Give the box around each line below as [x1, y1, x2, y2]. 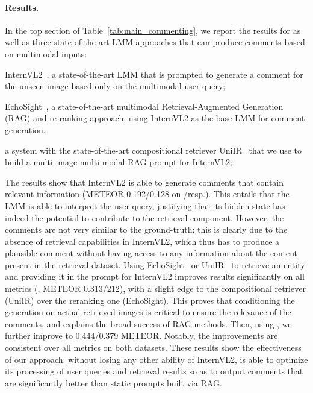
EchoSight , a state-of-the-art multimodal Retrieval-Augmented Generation [5, 99, 284, 112]
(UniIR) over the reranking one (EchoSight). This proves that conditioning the [5, 294, 295, 306]
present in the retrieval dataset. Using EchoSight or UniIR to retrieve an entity [5, 258, 305, 271]
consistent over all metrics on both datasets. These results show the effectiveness [5, 341, 302, 354]
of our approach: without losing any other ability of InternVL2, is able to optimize [5, 353, 308, 365]
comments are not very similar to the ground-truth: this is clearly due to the [5, 223, 288, 236]
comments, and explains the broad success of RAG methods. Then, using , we [5, 317, 292, 330]
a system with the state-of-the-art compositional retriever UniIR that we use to [5, 143, 302, 156]
